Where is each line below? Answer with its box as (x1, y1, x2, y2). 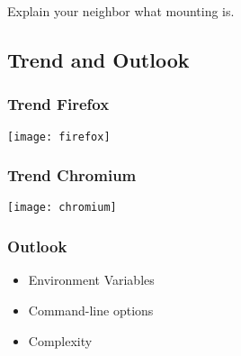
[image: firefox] (7, 130, 111, 143)
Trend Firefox (7, 93, 110, 115)
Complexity (28, 331, 93, 350)
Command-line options (28, 300, 154, 319)
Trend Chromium (7, 164, 137, 187)
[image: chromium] (7, 201, 117, 215)
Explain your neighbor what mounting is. (7, 2, 235, 20)
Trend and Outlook (7, 45, 190, 73)
